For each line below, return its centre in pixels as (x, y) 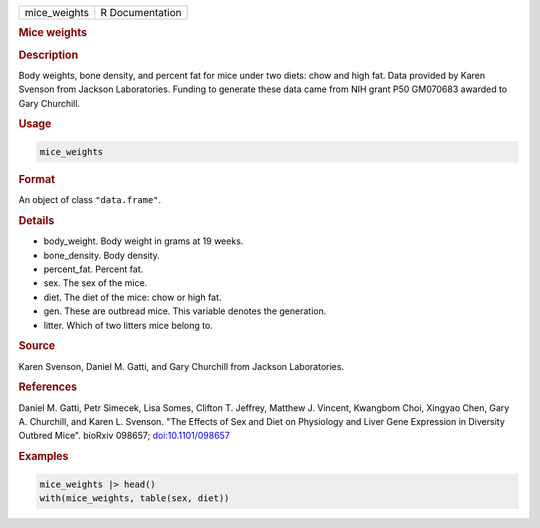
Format (36, 179)
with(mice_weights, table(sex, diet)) (134, 498)
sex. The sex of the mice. (95, 283)
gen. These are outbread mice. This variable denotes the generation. (185, 311)
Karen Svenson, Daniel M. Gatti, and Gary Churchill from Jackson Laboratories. (181, 366)
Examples (43, 457)
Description (48, 55)
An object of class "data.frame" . (90, 200)
